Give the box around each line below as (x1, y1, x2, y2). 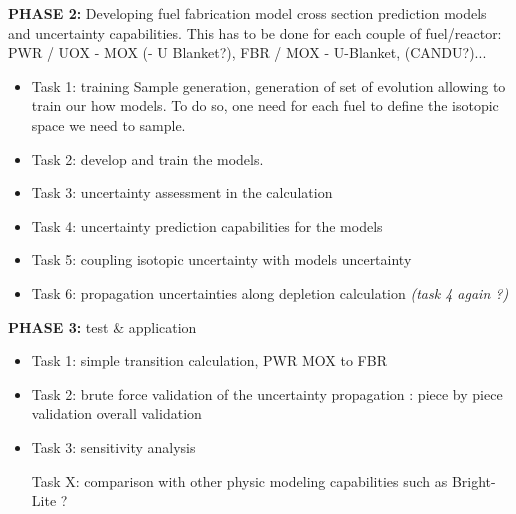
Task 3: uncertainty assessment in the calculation (31, 182, 333, 203)
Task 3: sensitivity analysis (31, 436, 196, 457)
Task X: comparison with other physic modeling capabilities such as (31, 470, 448, 491)
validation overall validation (31, 403, 202, 424)
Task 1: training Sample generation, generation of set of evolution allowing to (31, 75, 506, 96)
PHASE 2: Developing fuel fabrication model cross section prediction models (8, 3, 487, 23)
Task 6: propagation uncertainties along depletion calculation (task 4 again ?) (31, 282, 509, 303)
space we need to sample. (31, 114, 186, 135)
